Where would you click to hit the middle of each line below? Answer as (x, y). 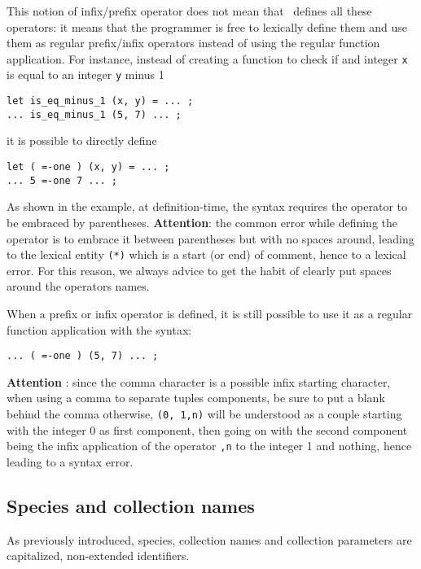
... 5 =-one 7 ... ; (62, 180)
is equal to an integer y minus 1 (86, 74)
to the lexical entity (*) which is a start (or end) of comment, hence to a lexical (206, 254)
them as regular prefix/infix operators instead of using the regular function (193, 43)
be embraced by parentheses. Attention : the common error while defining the (202, 222)
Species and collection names (131, 505)
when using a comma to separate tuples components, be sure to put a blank (196, 398)
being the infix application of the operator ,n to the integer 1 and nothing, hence (209, 446)
